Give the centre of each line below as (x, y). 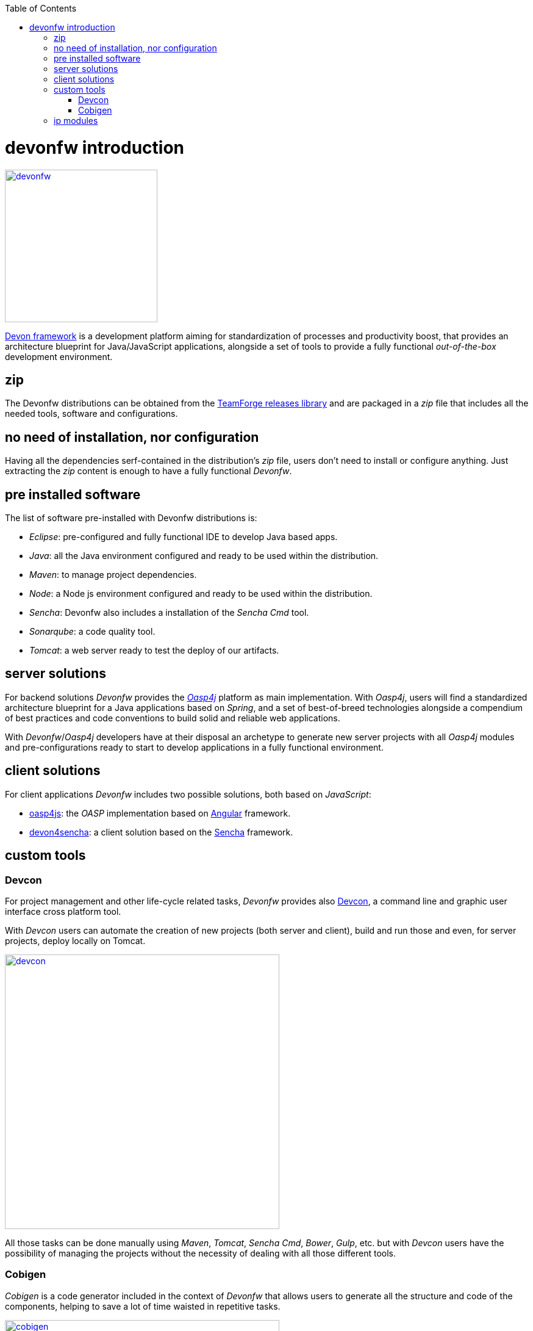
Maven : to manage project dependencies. (113, 575)
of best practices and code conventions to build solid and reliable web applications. (173, 718)
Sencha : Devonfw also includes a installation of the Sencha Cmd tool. (169, 613)
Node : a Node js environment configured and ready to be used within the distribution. (201, 594)
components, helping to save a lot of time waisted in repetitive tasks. (143, 1306)
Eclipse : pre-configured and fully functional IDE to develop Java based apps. (184, 537)
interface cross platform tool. (63, 911)
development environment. (59, 356)
